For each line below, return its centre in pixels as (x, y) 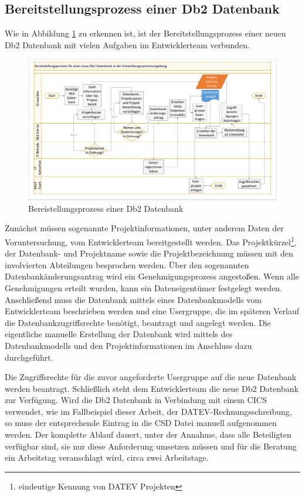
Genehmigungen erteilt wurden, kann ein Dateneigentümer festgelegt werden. (144, 287)
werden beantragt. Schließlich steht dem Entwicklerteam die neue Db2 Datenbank (152, 388)
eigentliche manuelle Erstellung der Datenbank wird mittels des (119, 334)
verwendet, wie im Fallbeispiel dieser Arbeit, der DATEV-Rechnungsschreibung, (148, 411)
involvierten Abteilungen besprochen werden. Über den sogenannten (127, 264)
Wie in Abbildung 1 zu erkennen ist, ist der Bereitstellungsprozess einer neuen (145, 33)
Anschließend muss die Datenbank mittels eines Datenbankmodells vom (133, 299)
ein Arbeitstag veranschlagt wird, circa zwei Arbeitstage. (107, 457)
